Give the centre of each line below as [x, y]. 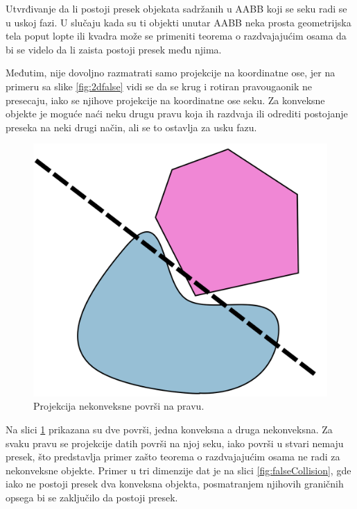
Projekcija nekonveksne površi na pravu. [119, 406]
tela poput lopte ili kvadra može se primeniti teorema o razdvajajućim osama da [176, 36]
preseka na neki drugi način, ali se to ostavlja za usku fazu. [131, 127]
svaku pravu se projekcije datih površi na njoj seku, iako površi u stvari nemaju [175, 443]
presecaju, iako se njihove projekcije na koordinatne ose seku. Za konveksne [165, 100]
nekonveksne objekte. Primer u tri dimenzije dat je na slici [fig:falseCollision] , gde [178, 470]
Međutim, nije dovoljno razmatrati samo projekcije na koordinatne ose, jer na [171, 73]
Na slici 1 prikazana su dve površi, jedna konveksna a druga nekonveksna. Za [169, 429]
